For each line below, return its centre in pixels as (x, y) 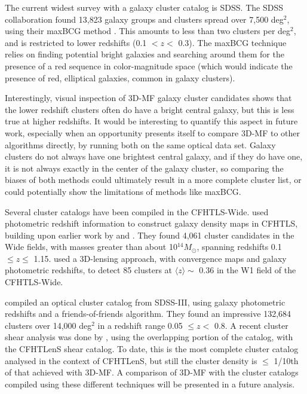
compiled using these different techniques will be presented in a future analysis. (150, 384)
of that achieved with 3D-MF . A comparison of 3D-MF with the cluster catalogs (152, 372)
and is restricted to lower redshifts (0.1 (76, 42)
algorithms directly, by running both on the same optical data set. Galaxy (140, 144)
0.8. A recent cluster (251, 325)
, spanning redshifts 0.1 (239, 247)
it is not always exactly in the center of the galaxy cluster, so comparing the (144, 168)
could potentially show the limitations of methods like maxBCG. (123, 191)
